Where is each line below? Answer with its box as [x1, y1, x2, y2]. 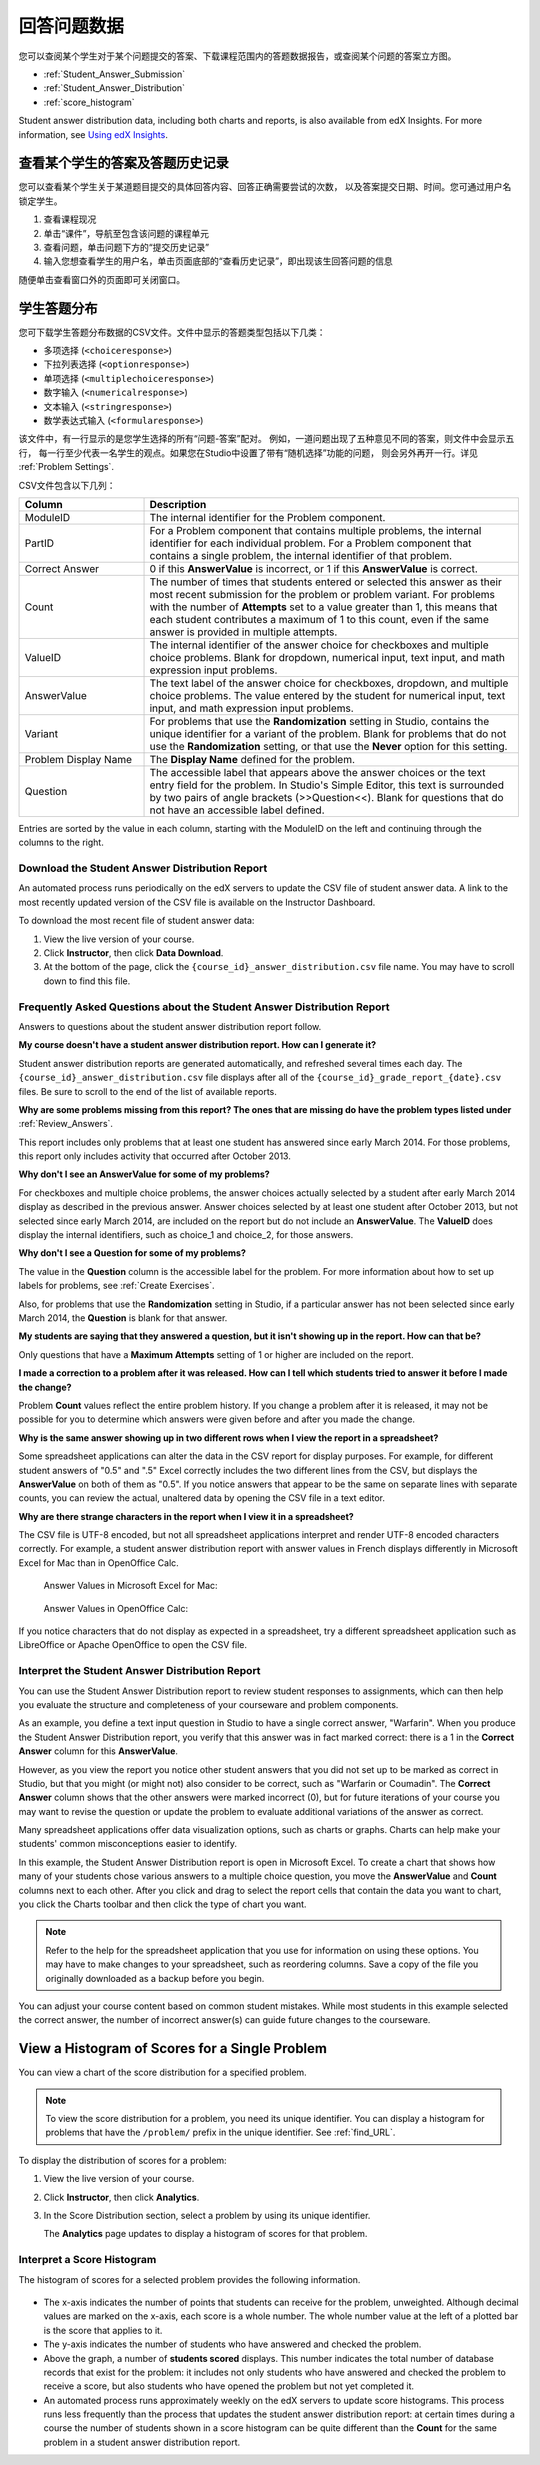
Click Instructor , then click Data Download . [43, 947, 224, 959]
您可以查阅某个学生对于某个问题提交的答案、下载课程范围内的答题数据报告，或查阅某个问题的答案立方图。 [18, 50, 457, 62]
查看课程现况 [43, 213, 97, 225]
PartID [24, 536, 55, 550]
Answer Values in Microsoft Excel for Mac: [43, 1580, 219, 1592]
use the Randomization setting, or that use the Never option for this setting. [149, 739, 508, 753]
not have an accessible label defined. [149, 803, 325, 817]
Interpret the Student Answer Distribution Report [18, 1664, 261, 1678]
